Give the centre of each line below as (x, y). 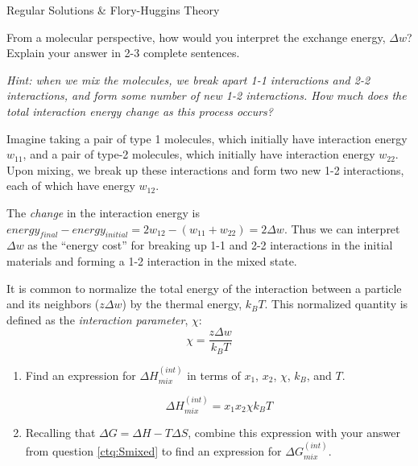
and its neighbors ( (53, 304)
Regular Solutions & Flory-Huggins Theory (113, 10)
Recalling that (60, 433)
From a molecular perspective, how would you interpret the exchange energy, (196, 37)
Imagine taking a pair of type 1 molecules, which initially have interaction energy (207, 138)
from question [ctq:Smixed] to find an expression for (153, 450)
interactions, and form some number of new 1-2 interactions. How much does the (207, 95)
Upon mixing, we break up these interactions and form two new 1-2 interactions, (205, 169)
